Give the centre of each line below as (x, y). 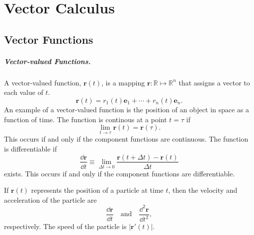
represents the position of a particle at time (97, 190)
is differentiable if (31, 148)
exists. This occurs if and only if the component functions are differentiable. (120, 173)
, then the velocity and (203, 190)
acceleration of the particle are (50, 199)
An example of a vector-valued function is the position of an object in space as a (127, 109)
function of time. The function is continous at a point (85, 119)
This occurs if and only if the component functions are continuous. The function (126, 139)
